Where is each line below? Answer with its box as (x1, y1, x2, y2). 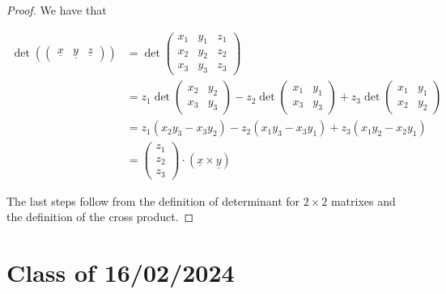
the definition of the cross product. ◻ (6, 208, 194, 225)
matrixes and (330, 192, 396, 209)
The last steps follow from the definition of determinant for (6, 192, 300, 209)
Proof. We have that (6, 2, 107, 18)
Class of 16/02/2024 (6, 256, 235, 289)
